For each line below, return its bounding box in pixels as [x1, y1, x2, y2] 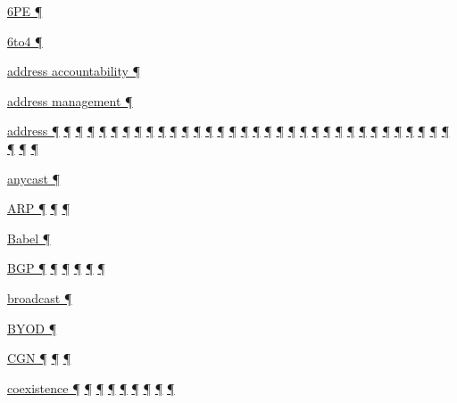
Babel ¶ [7, 228, 51, 247]
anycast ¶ [7, 169, 61, 187]
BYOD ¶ [7, 318, 57, 337]
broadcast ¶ [7, 288, 72, 307]
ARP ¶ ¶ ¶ [7, 199, 71, 218]
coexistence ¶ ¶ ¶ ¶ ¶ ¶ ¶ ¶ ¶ [7, 378, 175, 397]
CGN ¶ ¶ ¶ [7, 349, 71, 367]
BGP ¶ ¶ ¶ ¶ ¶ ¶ [7, 259, 105, 277]
